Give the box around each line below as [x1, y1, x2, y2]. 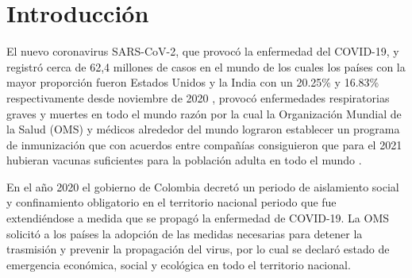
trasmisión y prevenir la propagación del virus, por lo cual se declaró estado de [6, 241, 390, 257]
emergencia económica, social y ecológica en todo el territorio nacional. [6, 256, 351, 272]
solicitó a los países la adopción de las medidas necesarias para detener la [6, 225, 363, 241]
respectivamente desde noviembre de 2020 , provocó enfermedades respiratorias [6, 89, 390, 106]
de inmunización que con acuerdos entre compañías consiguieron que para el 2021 [6, 136, 402, 153]
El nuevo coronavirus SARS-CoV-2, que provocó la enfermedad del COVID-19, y [6, 43, 399, 60]
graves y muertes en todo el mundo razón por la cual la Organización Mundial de [6, 105, 402, 122]
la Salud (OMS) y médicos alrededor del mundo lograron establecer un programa [6, 121, 400, 137]
